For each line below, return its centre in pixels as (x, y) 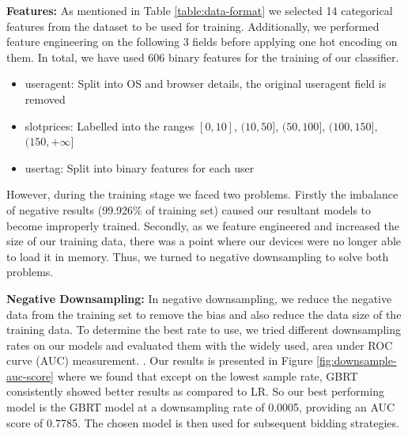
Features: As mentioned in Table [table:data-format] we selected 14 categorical (200, 10)
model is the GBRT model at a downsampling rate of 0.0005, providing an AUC (201, 407)
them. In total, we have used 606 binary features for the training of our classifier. (203, 57)
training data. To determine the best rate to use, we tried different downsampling (204, 330)
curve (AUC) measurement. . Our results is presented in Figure (160, 360)
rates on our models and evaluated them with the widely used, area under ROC (200, 345)
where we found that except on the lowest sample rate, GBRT (208, 375)
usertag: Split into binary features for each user (140, 167)
